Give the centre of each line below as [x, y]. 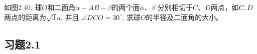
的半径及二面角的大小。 [184, 17]
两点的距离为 [25, 17]
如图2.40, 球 [23, 7]
